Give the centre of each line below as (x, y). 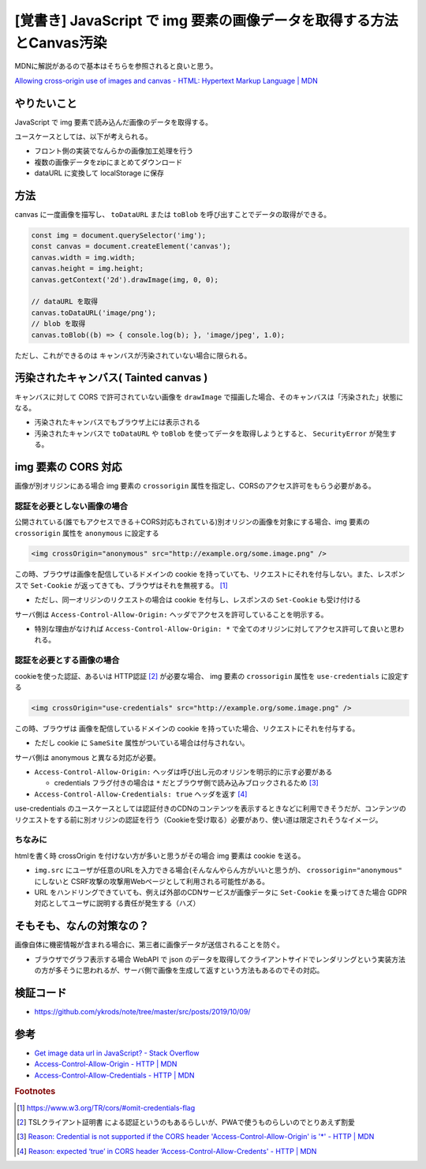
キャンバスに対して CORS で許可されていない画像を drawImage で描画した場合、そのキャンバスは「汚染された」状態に (209, 397)
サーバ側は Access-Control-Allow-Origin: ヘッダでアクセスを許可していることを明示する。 (171, 614)
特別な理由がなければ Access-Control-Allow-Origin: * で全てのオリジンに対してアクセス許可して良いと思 (216, 629)
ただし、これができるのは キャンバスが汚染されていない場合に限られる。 (133, 355)
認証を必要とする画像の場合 (67, 661)
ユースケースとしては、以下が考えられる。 (83, 137)
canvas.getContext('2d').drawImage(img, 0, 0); (125, 279)
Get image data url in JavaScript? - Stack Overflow (117, 1053)
